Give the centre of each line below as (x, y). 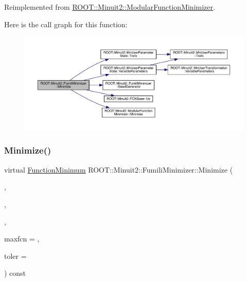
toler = (15, 256)
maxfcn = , (22, 239)
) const (15, 273)
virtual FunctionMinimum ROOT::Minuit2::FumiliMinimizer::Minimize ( (119, 169)
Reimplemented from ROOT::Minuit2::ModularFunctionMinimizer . (110, 7)
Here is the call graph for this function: (66, 24)
